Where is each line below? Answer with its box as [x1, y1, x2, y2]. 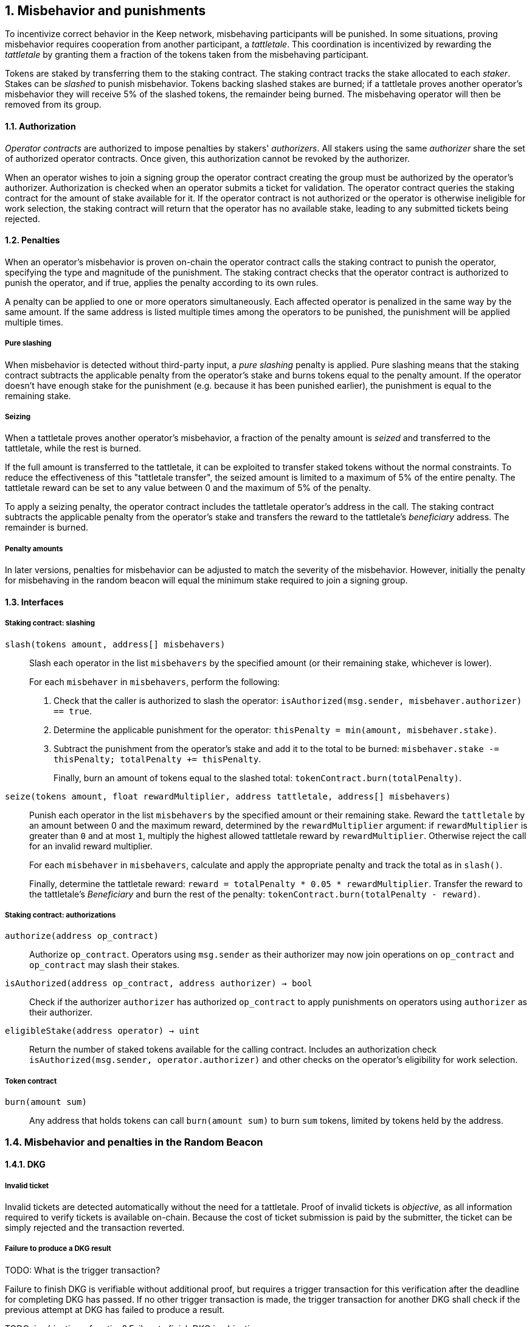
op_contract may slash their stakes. [29, 960, 180, 970]
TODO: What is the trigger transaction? [5, 1264, 161, 1275]
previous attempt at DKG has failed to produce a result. [5, 1304, 225, 1315]
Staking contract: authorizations [5, 910, 116, 919]
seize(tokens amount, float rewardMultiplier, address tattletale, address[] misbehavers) [5, 791, 451, 801]
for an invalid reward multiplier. [29, 840, 153, 851]
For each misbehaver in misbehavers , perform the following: [29, 676, 280, 687]
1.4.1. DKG [5, 1159, 46, 1170]
